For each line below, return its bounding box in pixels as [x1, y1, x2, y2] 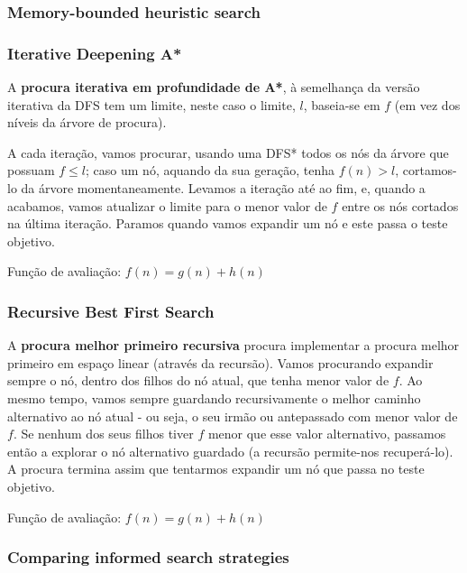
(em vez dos [394, 95, 461, 114]
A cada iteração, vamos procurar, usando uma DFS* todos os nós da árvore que [7, 143, 449, 162]
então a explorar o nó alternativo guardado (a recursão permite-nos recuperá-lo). [7, 441, 453, 460]
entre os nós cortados [342, 196, 459, 215]
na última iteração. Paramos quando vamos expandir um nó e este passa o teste [7, 214, 448, 233]
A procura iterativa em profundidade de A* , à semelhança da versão [7, 78, 420, 97]
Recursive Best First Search [7, 300, 215, 322]
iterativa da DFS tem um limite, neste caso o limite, [7, 95, 296, 114]
